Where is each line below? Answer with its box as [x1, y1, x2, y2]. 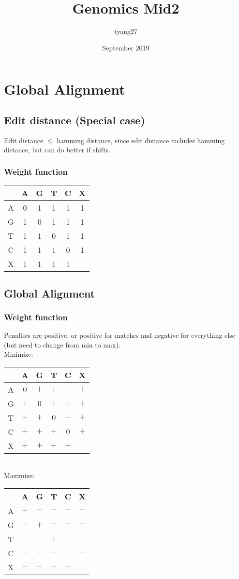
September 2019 [102, 42, 149, 52]
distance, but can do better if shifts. [4, 145, 111, 155]
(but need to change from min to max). [4, 339, 120, 349]
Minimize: [4, 349, 33, 359]
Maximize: [4, 470, 34, 480]
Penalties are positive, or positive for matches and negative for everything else [4, 330, 235, 340]
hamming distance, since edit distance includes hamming [57, 135, 225, 145]
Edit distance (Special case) [4, 112, 145, 127]
